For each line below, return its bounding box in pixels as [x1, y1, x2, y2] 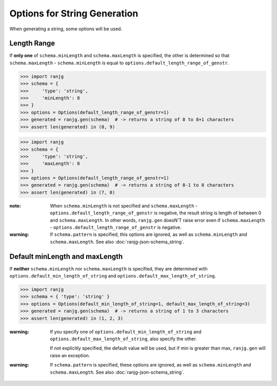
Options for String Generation [9, 8, 138, 19]
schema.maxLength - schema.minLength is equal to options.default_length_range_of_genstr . [9, 60, 229, 66]
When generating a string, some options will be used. [9, 26, 123, 32]
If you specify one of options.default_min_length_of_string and [50, 328, 202, 335]
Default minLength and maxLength [9, 252, 123, 261]
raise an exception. [50, 352, 90, 358]
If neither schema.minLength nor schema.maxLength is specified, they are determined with [9, 265, 208, 272]
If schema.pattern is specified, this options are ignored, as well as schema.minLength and [50, 231, 247, 237]
